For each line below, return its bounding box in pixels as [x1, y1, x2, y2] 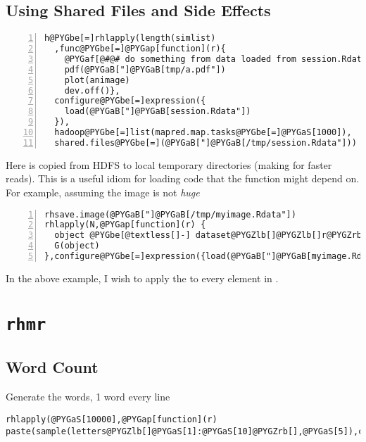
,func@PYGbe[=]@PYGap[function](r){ [54, 44, 226, 54]
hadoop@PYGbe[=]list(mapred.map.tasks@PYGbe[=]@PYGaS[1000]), [54, 127, 352, 138]
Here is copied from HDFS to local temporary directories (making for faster [6, 157, 332, 172]
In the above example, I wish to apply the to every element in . [6, 270, 279, 285]
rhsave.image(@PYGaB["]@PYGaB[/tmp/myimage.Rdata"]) [44, 209, 296, 220]
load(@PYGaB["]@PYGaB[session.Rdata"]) [64, 106, 251, 117]
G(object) [54, 241, 100, 251]
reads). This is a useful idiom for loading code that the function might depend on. [6, 171, 360, 186]
